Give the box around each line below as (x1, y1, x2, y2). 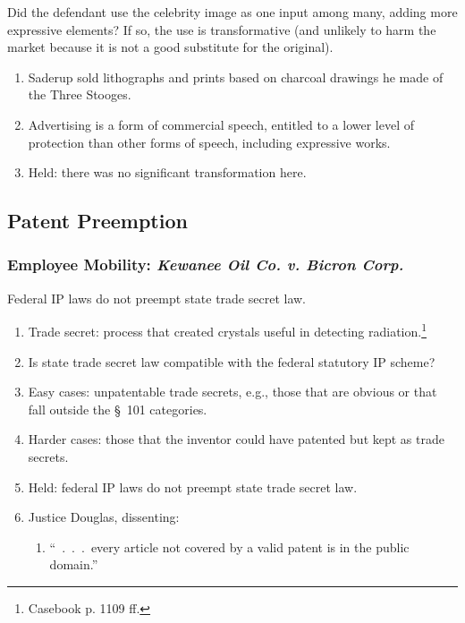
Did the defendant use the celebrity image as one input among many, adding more (7, 3, 458, 21)
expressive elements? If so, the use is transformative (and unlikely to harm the (7, 20, 436, 38)
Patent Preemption (7, 207, 188, 235)
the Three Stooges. (28, 85, 131, 104)
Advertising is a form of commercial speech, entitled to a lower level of (28, 115, 415, 133)
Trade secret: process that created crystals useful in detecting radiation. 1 (28, 320, 427, 340)
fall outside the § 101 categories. (28, 399, 207, 418)
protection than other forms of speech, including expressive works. (28, 132, 391, 151)
